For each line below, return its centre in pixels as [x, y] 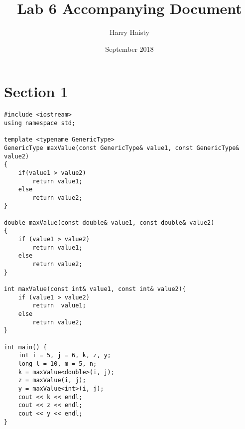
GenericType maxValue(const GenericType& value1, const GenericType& [122, 148]
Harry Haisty [129, 32]
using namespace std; [40, 123]
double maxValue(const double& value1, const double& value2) [109, 222]
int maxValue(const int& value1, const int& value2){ [95, 289]
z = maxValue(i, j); [52, 380]
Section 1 [36, 91]
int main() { [25, 347]
